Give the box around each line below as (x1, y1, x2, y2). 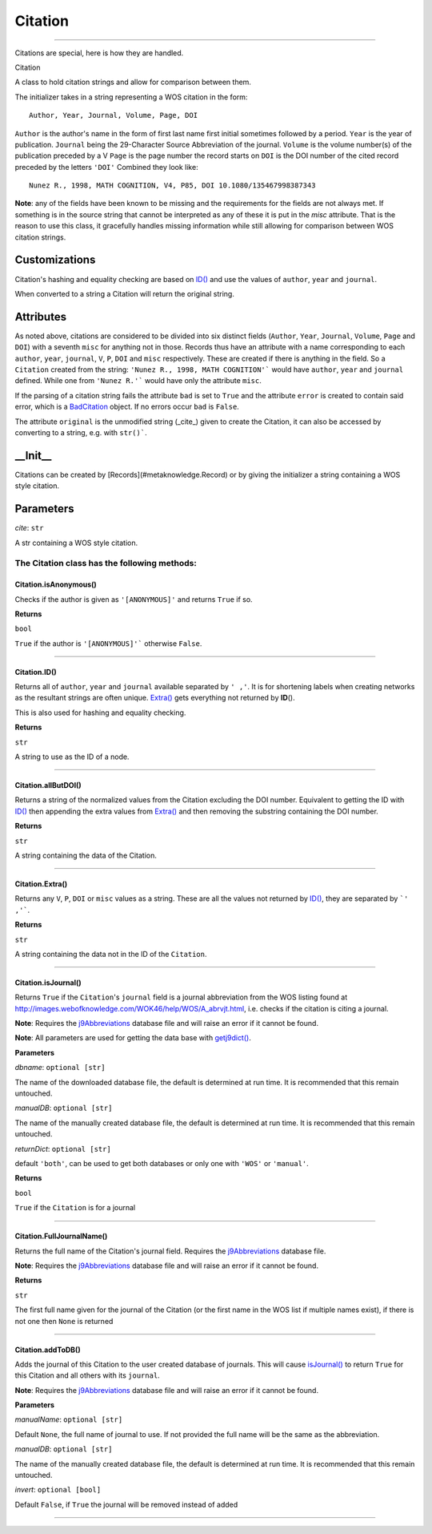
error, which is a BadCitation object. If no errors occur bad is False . (14, 402, 239, 412)
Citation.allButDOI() (14, 781, 82, 790)
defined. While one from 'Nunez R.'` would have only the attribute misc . (14, 376, 262, 386)
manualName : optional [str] (14, 1415, 123, 1424)
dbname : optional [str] (14, 1063, 106, 1072)
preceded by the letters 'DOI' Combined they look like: (14, 162, 199, 172)
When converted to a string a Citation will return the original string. (14, 289, 235, 298)
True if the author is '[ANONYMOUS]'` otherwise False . (14, 638, 202, 648)
